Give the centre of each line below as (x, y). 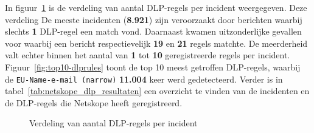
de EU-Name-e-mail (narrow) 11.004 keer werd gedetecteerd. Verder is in (144, 79)
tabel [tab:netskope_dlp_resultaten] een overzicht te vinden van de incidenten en (157, 91)
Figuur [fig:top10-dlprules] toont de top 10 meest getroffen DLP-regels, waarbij (153, 66)
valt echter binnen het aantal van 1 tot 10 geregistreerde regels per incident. (148, 55)
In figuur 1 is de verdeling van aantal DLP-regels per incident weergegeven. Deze (156, 7)
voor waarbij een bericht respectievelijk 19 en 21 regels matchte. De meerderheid (156, 43)
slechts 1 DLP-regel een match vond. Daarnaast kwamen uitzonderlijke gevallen (153, 31)
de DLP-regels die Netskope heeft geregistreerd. (94, 102)
